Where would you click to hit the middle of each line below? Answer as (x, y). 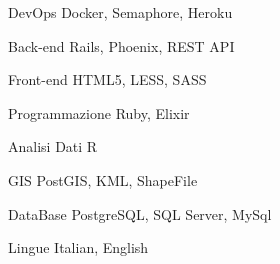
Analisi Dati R (53, 146)
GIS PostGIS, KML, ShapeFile (103, 179)
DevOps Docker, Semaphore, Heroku (120, 12)
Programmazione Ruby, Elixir (99, 112)
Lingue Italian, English (78, 247)
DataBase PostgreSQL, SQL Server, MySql (140, 213)
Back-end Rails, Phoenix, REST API (121, 45)
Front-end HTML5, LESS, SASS (107, 79)
